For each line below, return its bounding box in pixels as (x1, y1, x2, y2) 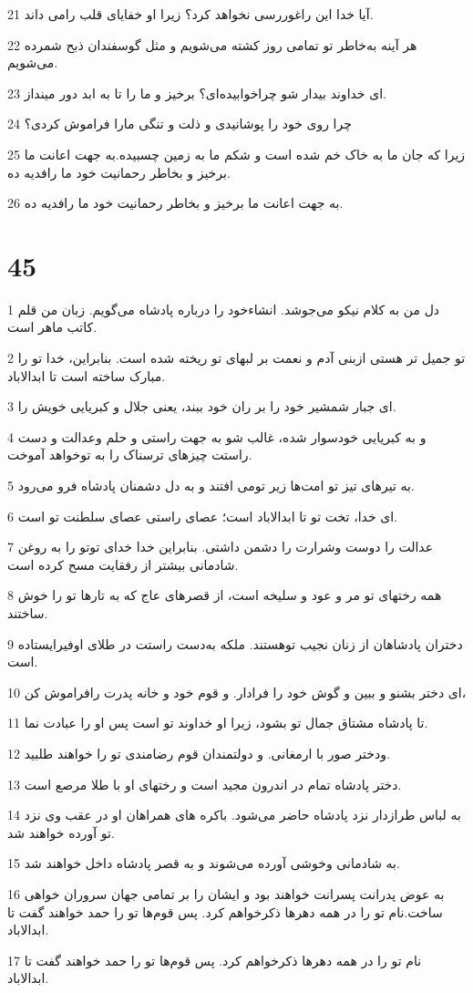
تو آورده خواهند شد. (7, 822, 115, 842)
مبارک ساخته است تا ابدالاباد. (7, 366, 166, 385)
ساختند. (7, 604, 48, 622)
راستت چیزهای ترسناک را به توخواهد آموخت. (7, 445, 252, 464)
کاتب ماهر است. (7, 317, 98, 336)
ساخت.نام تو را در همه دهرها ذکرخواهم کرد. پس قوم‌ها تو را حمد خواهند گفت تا (7, 902, 443, 921)
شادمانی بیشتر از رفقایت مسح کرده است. (7, 554, 239, 574)
